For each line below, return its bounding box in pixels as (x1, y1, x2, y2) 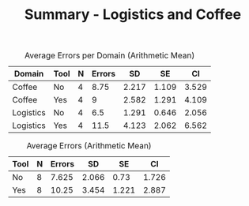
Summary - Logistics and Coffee (24, 6, 242, 24)
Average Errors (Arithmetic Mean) (26, 140, 152, 152)
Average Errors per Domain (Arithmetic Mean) (25, 50, 195, 61)
